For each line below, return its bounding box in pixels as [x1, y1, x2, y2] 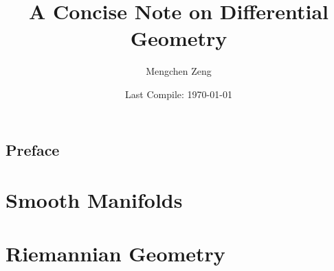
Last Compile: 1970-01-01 [125, 86, 232, 101]
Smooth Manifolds [5, 186, 183, 214]
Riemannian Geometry [5, 239, 225, 268]
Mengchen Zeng [146, 64, 212, 78]
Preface [5, 139, 60, 160]
